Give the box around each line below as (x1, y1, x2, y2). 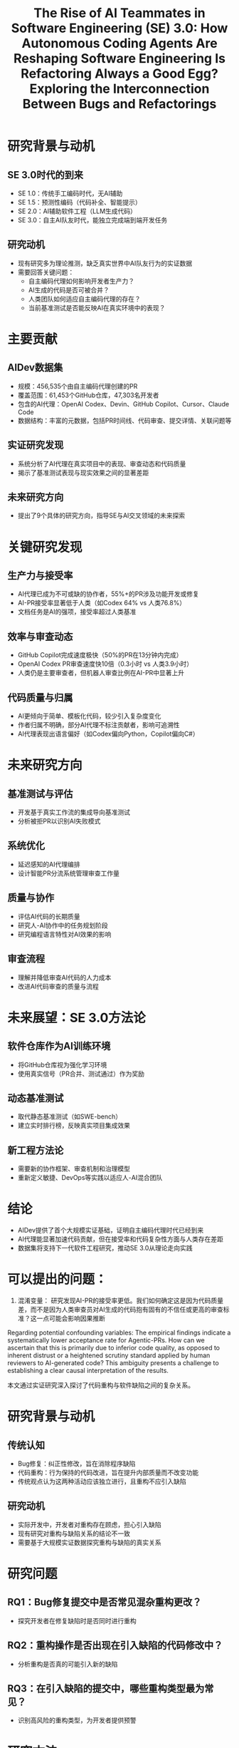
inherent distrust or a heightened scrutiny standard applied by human (7, 1351, 211, 1359)
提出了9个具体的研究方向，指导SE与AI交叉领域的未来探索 (17, 511, 186, 520)
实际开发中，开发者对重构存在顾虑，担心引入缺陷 (17, 1520, 161, 1528)
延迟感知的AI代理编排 (17, 860, 80, 868)
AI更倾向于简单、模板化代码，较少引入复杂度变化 (17, 711, 161, 721)
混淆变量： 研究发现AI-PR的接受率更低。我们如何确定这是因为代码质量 (17, 1296, 224, 1305)
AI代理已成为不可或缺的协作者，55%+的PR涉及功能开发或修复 (17, 590, 199, 598)
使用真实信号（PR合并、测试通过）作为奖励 (17, 1069, 144, 1078)
